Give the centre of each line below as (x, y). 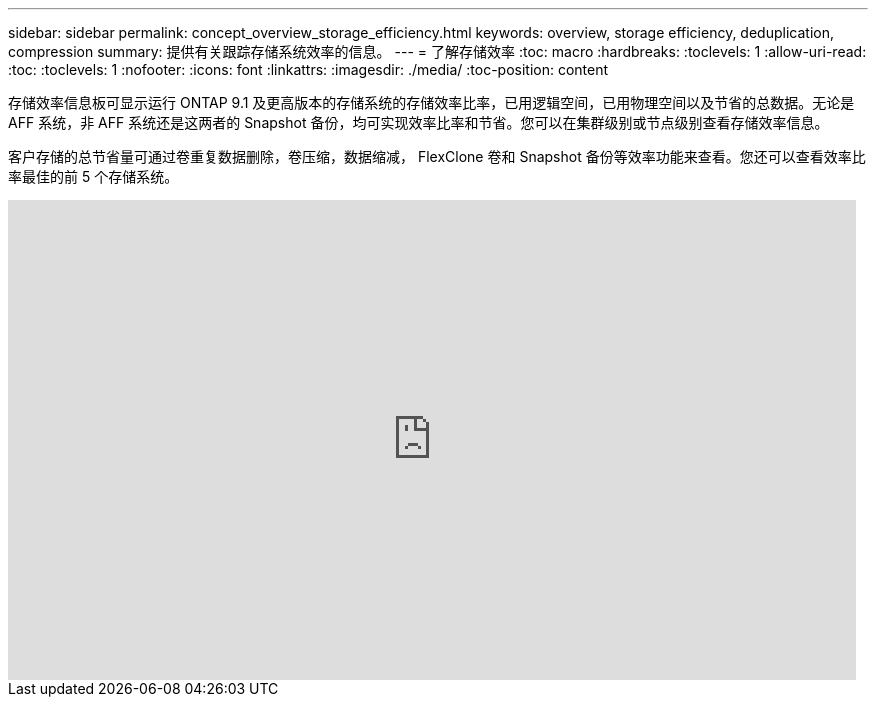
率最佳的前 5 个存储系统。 (93, 176)
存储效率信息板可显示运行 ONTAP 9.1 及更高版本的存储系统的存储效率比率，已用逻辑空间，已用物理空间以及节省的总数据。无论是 (431, 102)
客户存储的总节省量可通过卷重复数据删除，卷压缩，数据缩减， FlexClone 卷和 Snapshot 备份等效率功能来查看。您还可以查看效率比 (437, 156)
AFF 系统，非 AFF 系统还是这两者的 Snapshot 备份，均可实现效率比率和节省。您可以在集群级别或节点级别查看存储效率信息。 (418, 122)
